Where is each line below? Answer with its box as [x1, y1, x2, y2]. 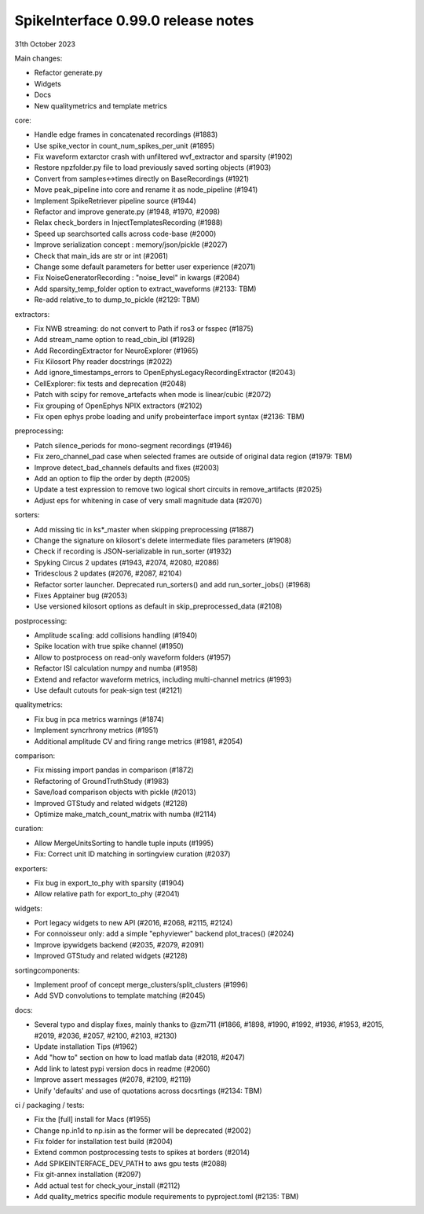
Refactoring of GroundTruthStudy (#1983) [34, 776, 170, 785]
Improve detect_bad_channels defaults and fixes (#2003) [34, 462, 220, 472]
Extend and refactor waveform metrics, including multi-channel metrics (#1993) [34, 675, 292, 684]
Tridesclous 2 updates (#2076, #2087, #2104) [34, 568, 182, 578]
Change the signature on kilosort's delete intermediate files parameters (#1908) [34, 535, 292, 545]
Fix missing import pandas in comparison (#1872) [34, 765, 194, 774]
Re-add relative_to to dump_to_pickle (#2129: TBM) [34, 295, 200, 304]
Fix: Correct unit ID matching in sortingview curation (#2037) [34, 849, 231, 859]
